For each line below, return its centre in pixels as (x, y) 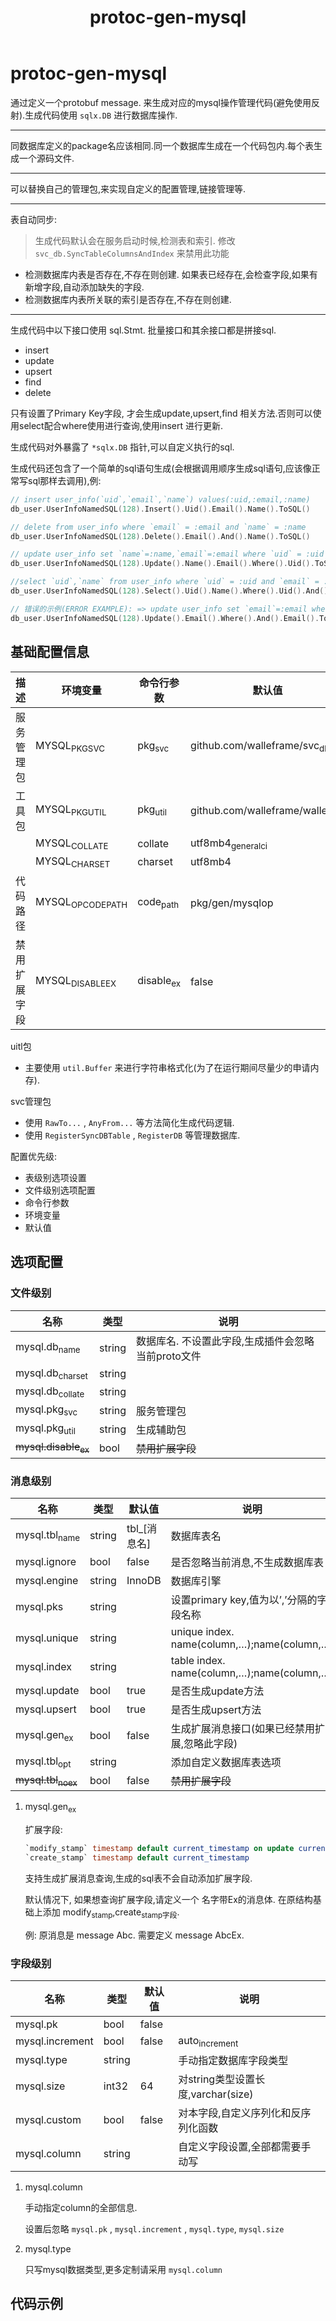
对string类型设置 (217, 2079)
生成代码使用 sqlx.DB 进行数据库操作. (101, 115)
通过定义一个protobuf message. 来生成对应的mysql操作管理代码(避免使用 (161, 102)
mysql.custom (48, 2120)
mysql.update (47, 1691)
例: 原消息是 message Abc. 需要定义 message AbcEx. (134, 1935)
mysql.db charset (51, 1373)
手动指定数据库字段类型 (233, 2061)
